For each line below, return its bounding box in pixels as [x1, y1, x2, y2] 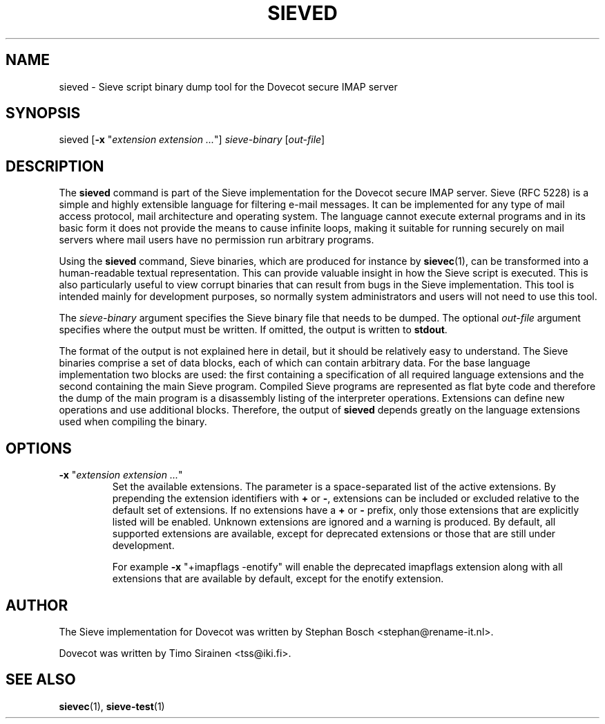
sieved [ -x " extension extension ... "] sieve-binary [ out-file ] [59, 133, 325, 146]
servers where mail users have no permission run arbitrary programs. [59, 234, 374, 246]
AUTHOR [6, 596, 68, 614]
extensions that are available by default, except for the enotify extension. [112, 573, 444, 585]
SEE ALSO [6, 671, 76, 689]
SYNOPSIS [6, 104, 81, 122]
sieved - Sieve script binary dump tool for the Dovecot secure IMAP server [59, 80, 398, 93]
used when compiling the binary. [59, 416, 207, 428]
